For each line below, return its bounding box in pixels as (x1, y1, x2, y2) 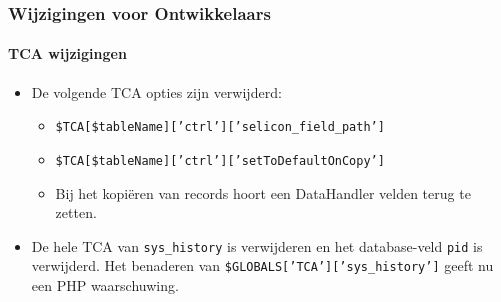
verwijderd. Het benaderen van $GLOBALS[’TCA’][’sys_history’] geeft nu (31, 255, 494, 276)
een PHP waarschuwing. (31, 275, 179, 296)
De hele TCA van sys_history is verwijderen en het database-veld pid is (31, 235, 483, 256)
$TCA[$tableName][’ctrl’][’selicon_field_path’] (55, 120, 385, 135)
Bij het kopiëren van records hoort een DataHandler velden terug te (55, 182, 471, 203)
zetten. (55, 202, 97, 223)
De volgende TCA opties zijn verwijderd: (31, 81, 282, 102)
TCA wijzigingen (8, 43, 127, 64)
